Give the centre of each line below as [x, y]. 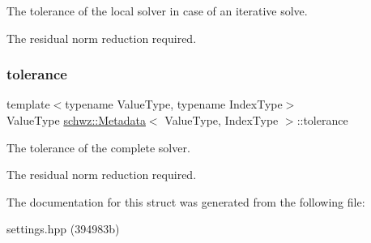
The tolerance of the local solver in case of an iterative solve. [157, 11]
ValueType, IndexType [222, 120]
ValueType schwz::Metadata [76, 120]
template [28, 104]
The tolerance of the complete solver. [98, 147]
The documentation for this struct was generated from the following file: [186, 201]
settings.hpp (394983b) [63, 229]
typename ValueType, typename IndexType [174, 104]
